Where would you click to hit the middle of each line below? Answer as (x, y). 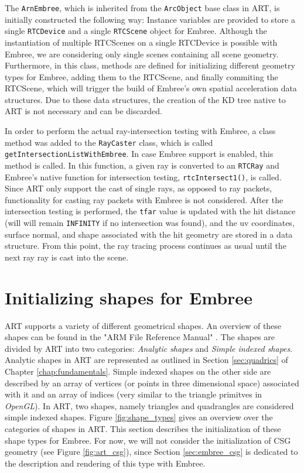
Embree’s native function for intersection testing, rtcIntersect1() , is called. (143, 176)
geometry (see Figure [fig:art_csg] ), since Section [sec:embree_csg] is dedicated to (151, 452)
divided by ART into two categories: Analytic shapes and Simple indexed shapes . (149, 348)
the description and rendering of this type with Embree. (105, 463)
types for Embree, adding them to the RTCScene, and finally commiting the (141, 76)
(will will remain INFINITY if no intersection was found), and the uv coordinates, (150, 223)
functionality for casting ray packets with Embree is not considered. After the (144, 199)
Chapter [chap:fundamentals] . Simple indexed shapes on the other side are (138, 371)
